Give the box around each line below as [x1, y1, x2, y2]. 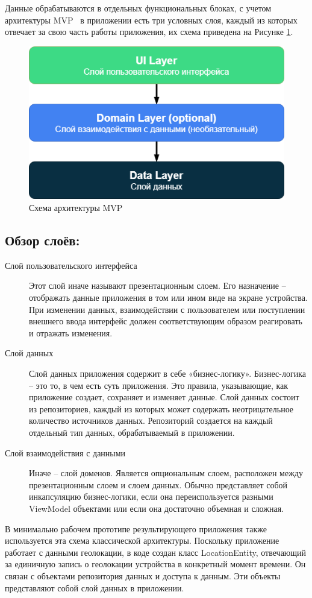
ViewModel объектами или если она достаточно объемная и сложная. [29, 502, 284, 514]
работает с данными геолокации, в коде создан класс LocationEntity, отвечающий [5, 546, 307, 558]
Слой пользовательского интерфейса [5, 259, 137, 271]
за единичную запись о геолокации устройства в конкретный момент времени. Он [5, 558, 306, 570]
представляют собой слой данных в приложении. [5, 581, 184, 594]
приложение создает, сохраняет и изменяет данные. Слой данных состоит [29, 391, 299, 403]
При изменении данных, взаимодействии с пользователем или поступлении [29, 303, 305, 315]
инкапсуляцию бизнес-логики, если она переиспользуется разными [29, 490, 273, 503]
